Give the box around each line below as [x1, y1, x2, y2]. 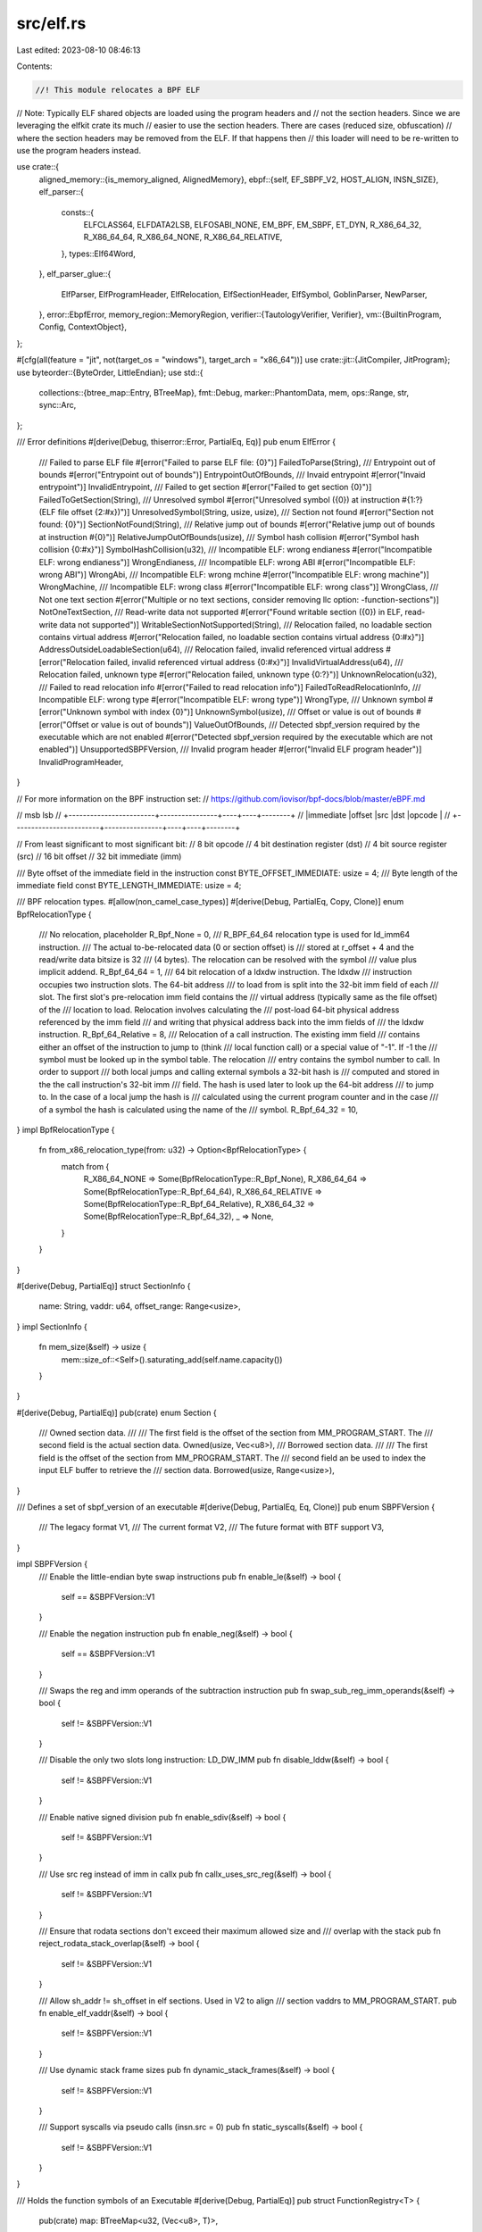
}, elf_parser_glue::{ [38, 269, 112, 279]
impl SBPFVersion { [16, 1559, 88, 1570]
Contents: [16, 61, 53, 71]
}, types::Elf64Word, [61, 248, 136, 259]
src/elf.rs [16, 13, 87, 33]
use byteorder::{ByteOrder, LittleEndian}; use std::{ [16, 367, 204, 378]
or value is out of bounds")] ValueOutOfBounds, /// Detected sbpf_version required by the [90, 719, 420, 729]
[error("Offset [38, 719, 89, 729]
